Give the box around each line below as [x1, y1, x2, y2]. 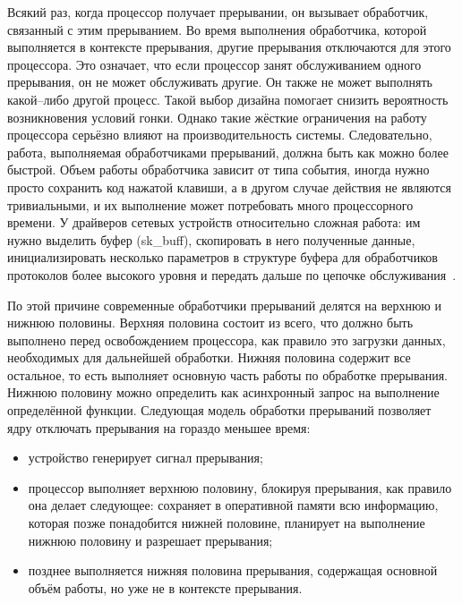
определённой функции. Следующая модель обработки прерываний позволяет [7, 401, 432, 420]
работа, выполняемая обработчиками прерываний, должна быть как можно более [7, 142, 449, 161]
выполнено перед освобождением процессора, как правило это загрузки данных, [7, 330, 446, 349]
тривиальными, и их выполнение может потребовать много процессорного [7, 195, 414, 214]
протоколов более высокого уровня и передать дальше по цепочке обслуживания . [7, 265, 457, 284]
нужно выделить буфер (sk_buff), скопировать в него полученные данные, [7, 230, 415, 249]
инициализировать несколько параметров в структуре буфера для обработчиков [7, 248, 438, 267]
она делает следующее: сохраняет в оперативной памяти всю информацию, [28, 496, 439, 514]
